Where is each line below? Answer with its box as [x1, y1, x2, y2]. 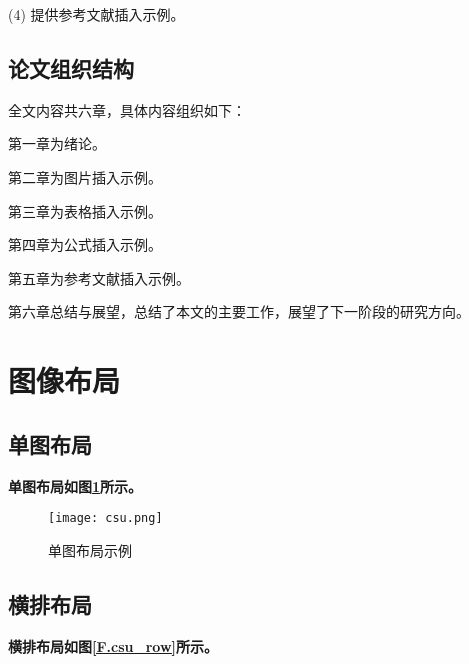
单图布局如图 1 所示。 [8, 475, 143, 496]
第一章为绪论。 [8, 133, 106, 154]
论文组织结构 [8, 52, 134, 83]
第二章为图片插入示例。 [8, 166, 162, 187]
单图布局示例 [48, 539, 132, 560]
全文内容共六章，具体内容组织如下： [8, 99, 246, 120]
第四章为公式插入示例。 [8, 234, 162, 255]
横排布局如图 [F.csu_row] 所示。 [8, 635, 219, 656]
